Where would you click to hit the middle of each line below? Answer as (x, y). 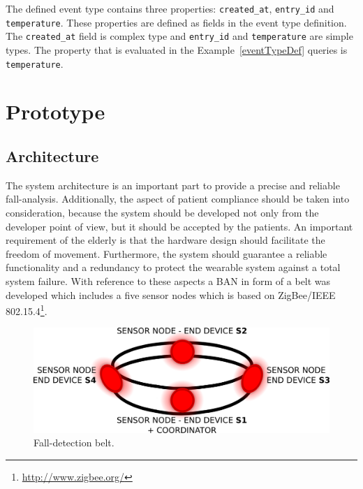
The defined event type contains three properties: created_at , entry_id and (170, 8)
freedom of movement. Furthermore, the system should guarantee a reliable (166, 253)
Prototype (55, 111)
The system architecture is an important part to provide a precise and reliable (173, 185)
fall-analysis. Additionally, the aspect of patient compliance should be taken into (178, 199)
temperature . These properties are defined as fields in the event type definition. (176, 22)
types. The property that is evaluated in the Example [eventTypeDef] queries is (177, 49)
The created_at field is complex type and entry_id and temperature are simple (179, 36)
